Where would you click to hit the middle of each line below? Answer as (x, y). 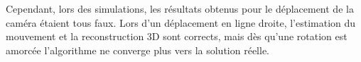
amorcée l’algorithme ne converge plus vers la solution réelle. (138, 50)
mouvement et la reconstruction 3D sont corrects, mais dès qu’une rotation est (177, 36)
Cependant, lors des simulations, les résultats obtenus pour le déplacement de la (180, 8)
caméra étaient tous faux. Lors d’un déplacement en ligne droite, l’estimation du (181, 22)
